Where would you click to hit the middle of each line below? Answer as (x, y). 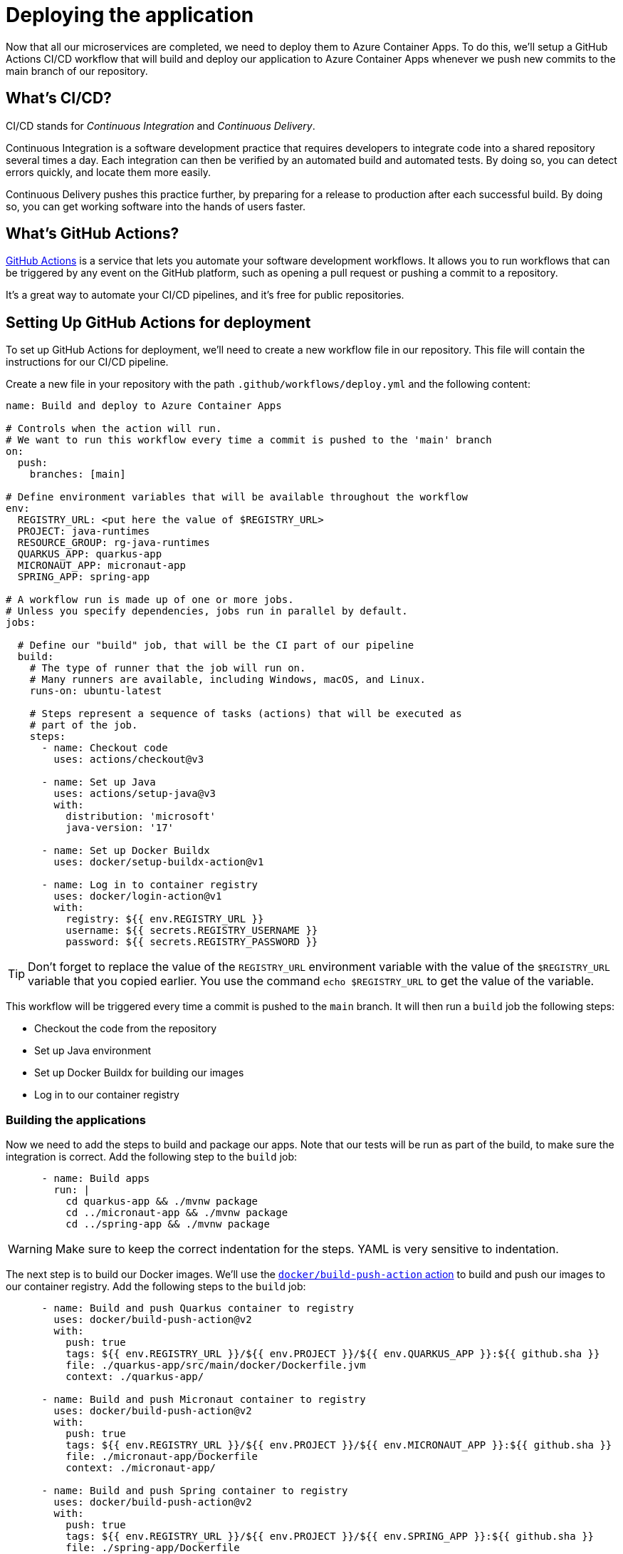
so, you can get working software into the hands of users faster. (156, 206)
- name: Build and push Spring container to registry (195, 1491)
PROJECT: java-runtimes (84, 531)
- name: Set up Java (99, 782)
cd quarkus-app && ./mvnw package (162, 1201)
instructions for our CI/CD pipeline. (87, 362)
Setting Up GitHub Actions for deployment (158, 322)
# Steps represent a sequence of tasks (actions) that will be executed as (246, 714)
